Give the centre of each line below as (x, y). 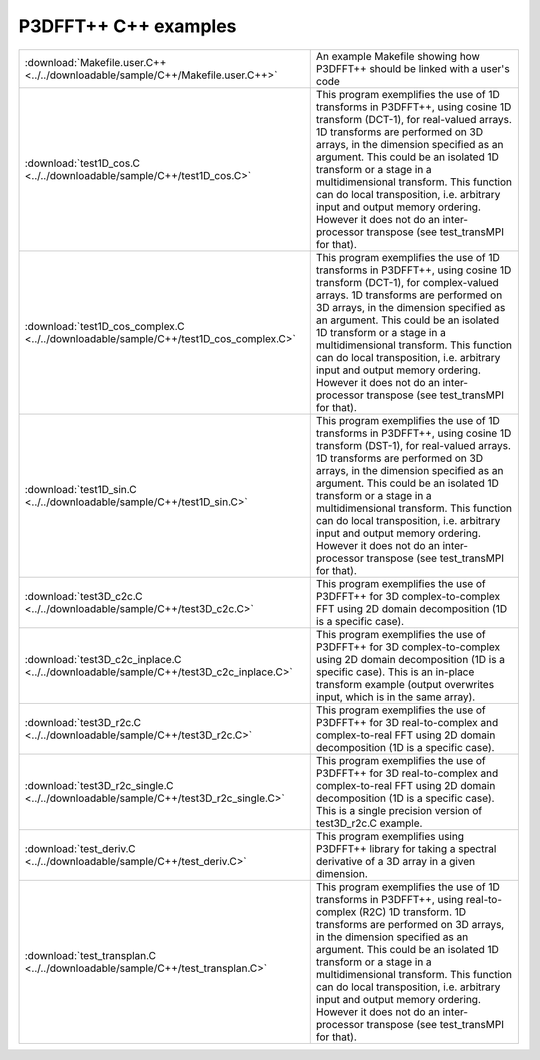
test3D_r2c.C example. (369, 823)
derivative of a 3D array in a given (395, 861)
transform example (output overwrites (405, 684)
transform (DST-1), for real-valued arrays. (413, 445)
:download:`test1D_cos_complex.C (104, 326)
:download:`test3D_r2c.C (83, 722)
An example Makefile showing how (397, 56)
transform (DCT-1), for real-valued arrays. (413, 119)
